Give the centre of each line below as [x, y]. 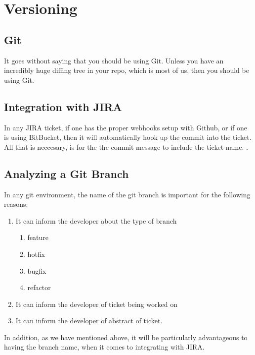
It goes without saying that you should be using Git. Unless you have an [114, 60]
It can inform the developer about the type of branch [96, 220]
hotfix [36, 254]
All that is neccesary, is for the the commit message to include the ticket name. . [126, 147]
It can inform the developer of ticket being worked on [96, 304]
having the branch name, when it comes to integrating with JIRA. [104, 347]
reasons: [16, 204]
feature [38, 237]
